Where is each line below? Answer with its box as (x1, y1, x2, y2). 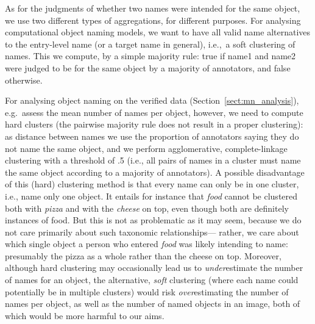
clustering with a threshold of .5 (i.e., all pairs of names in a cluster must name (5, 154, 301, 167)
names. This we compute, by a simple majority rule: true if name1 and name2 (5, 49, 296, 62)
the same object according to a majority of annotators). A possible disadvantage (5, 165, 305, 178)
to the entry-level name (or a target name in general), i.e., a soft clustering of (5, 37, 296, 50)
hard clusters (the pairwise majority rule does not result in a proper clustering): (5, 118, 303, 131)
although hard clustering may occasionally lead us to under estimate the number (5, 261, 303, 274)
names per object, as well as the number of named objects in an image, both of (5, 297, 300, 310)
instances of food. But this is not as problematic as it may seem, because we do (5, 214, 302, 226)
